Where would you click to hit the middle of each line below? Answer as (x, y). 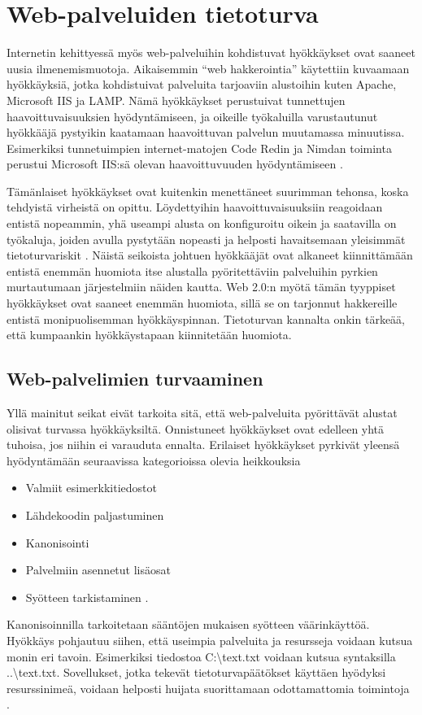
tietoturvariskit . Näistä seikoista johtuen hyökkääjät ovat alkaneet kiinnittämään (210, 255)
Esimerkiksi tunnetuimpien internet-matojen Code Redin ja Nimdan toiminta (199, 148)
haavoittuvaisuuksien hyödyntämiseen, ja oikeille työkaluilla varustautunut (192, 116)
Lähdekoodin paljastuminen (95, 514)
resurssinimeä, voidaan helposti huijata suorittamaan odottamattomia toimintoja (208, 688)
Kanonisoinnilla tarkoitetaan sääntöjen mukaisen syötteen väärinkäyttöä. (188, 624)
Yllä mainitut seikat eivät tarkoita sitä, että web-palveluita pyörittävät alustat (202, 413)
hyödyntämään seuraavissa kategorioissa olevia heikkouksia (154, 460)
